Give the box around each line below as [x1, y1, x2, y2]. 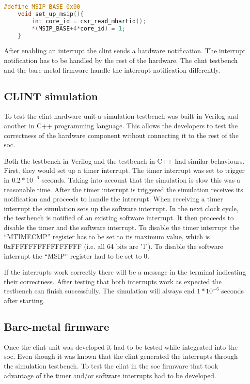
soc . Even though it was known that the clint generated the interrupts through [4, 351, 238, 361]
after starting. [4, 295, 45, 306]
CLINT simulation [4, 88, 98, 103]
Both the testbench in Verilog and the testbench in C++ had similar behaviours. [4, 155, 245, 166]
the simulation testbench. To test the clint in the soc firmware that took [4, 361, 219, 371]
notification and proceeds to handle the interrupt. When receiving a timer [4, 194, 223, 204]
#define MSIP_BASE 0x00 [4, 3, 80, 10]
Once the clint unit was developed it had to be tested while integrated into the [4, 341, 238, 352]
